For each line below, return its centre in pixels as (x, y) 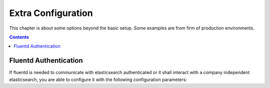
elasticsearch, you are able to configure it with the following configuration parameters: (98, 79)
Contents (19, 37)
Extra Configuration (51, 13)
